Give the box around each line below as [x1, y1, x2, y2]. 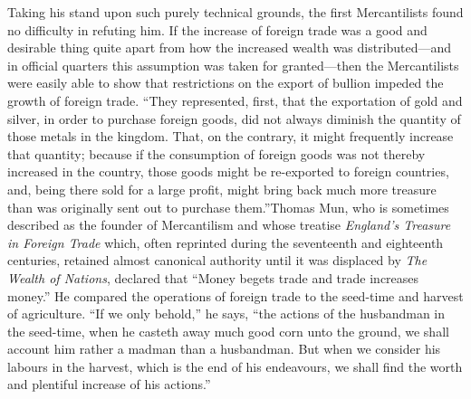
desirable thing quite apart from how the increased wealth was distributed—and [7, 38, 452, 57]
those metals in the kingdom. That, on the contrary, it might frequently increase [7, 127, 454, 146]
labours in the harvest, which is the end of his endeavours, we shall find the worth [7, 356, 463, 375]
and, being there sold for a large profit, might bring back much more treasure [7, 179, 437, 198]
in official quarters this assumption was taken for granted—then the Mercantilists [7, 55, 459, 74]
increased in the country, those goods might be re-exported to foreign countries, [7, 162, 449, 181]
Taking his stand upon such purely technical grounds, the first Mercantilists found [7, 3, 464, 21]
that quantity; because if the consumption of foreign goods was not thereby [7, 144, 426, 163]
